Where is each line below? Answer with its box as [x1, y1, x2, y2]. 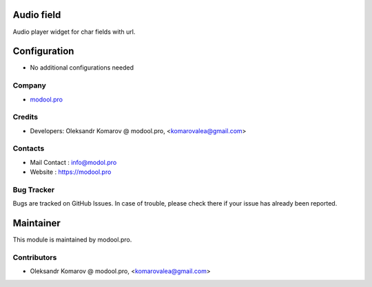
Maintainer [12, 217, 61, 229]
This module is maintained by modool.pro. [12, 235, 132, 244]
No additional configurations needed [30, 63, 134, 72]
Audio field [12, 9, 61, 21]
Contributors [12, 253, 57, 262]
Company [12, 81, 46, 90]
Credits [12, 112, 38, 122]
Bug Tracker [12, 185, 55, 195]
